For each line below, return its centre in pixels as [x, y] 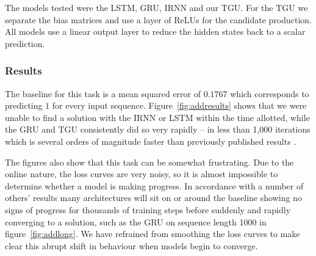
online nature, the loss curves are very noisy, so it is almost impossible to [142, 174]
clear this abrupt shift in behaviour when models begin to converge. [131, 245]
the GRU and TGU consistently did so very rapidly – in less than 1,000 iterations [158, 129]
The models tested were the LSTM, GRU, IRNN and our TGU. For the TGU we [156, 7]
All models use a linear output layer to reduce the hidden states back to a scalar [155, 31]
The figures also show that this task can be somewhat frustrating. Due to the [149, 162]
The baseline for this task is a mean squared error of [103, 93]
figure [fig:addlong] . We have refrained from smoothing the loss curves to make [153, 234]
